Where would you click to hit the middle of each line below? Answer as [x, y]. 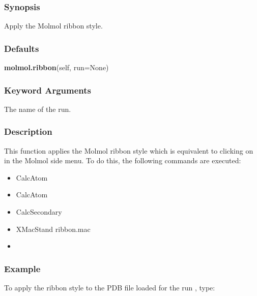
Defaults [22, 48]
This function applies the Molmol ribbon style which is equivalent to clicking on [129, 150]
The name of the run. [38, 109]
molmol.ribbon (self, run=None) [56, 67]
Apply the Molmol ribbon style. [53, 26]
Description [28, 131]
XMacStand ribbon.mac [53, 229]
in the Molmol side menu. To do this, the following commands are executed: [123, 160]
